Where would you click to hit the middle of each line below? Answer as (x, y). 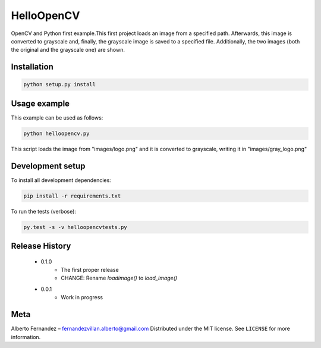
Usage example (40, 103)
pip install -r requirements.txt (72, 196)
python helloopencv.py (56, 133)
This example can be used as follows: (57, 117)
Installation (32, 67)
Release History (41, 246)
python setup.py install (60, 84)
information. (26, 337)
